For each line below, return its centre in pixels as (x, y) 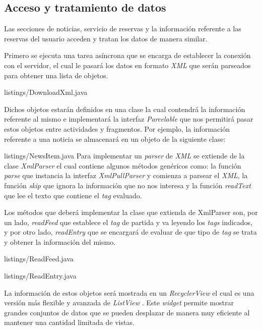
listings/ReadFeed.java (39, 259)
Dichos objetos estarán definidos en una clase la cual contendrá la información (125, 109)
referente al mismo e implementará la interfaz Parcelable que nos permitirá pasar (129, 119)
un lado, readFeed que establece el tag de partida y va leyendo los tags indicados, (128, 222)
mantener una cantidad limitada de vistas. (69, 322)
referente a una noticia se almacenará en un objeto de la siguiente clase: (115, 139)
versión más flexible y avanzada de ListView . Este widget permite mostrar (119, 303)
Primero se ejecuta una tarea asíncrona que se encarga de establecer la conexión (127, 55)
